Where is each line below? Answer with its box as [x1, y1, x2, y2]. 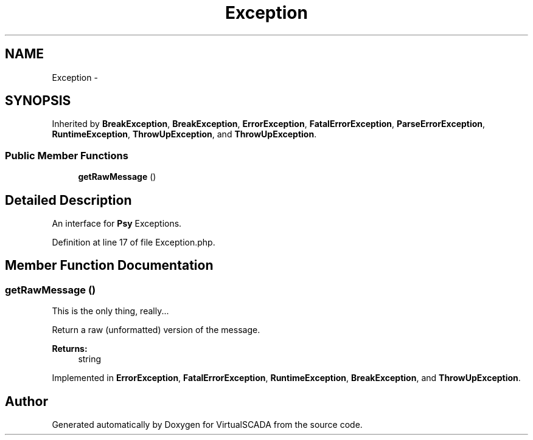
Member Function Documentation [5, 258, 214, 273]
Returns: [52, 343, 88, 354]
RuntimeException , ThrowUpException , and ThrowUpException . [52, 129, 317, 140]
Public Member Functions [5, 149, 128, 162]
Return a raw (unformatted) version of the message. [52, 325, 260, 335]
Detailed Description [5, 192, 132, 208]
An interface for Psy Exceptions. [52, 218, 182, 229]
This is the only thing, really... [52, 306, 169, 317]
